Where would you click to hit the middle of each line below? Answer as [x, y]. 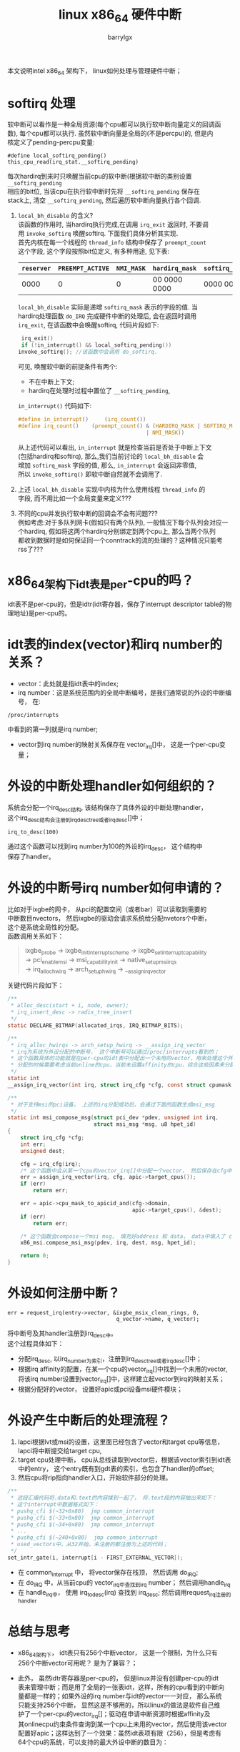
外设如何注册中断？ [64, 1293]
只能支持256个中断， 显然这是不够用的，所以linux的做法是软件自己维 [119, 1705]
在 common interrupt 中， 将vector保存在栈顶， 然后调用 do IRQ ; [108, 1573]
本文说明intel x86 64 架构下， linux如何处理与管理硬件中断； [95, 71]
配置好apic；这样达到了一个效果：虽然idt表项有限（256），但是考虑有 [119, 1733]
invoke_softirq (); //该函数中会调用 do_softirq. [88, 352]
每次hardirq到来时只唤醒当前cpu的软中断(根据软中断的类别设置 [100, 177]
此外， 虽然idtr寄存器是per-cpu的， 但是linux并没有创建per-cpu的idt [118, 1678]
